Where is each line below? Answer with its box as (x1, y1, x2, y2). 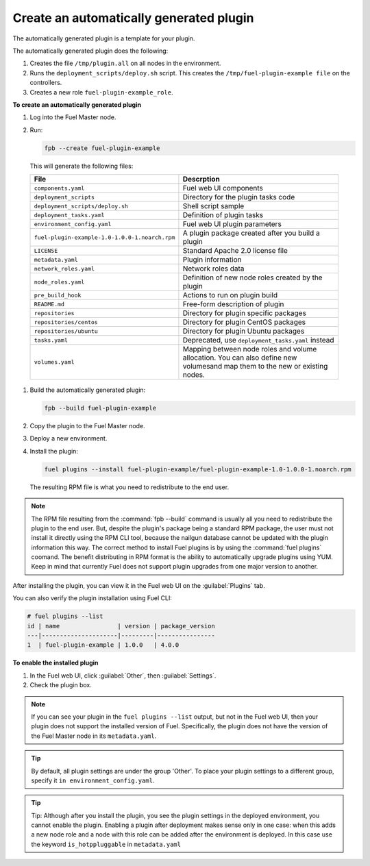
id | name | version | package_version (27, 622, 215, 630)
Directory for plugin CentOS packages (182, 317, 306, 327)
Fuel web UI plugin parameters (182, 219, 282, 229)
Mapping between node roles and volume (182, 345, 317, 354)
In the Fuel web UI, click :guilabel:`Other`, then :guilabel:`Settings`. (29, 671, 217, 680)
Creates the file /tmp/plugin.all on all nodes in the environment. (29, 59, 221, 68)
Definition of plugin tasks (182, 210, 264, 220)
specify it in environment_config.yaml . (31, 776, 155, 784)
